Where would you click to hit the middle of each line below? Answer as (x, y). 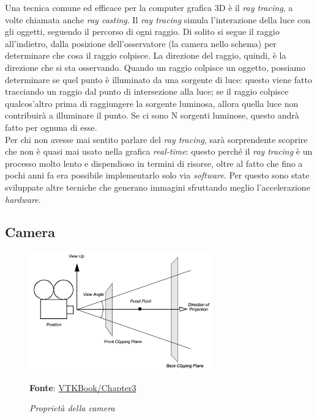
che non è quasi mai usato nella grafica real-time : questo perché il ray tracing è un (159, 151)
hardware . (23, 199)
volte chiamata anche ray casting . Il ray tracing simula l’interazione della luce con (158, 19)
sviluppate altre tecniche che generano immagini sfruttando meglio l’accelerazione (158, 187)
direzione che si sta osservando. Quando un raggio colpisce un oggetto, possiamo (155, 67)
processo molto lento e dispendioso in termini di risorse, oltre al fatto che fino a (154, 163)
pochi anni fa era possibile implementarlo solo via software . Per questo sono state (157, 175)
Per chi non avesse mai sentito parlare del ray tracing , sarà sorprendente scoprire (156, 139)
